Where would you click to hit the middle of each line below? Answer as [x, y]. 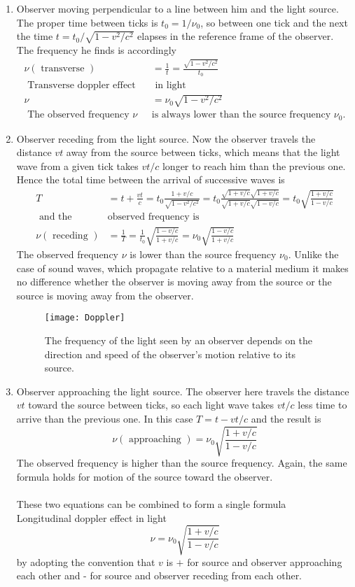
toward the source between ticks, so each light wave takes [151, 405]
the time [35, 36]
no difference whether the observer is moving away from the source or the [174, 282]
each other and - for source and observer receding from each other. [159, 575]
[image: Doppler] [85, 318]
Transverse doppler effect [82, 85]
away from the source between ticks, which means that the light [203, 152]
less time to [322, 405]
